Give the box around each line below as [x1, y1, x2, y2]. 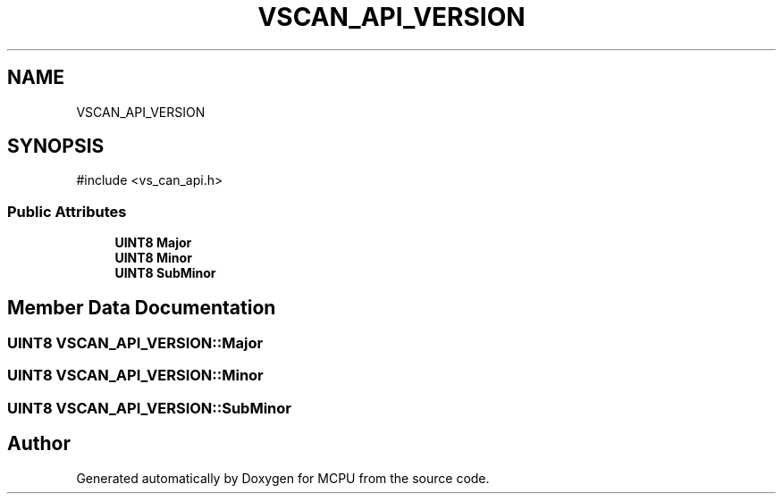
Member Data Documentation [7, 296, 276, 319]
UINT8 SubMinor [114, 265, 216, 281]
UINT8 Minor [114, 250, 192, 266]
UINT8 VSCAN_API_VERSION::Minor [7, 366, 264, 385]
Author [7, 432, 71, 455]
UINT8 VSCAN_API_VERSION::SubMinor [7, 398, 291, 417]
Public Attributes [7, 202, 127, 221]
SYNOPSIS [7, 135, 105, 158]
